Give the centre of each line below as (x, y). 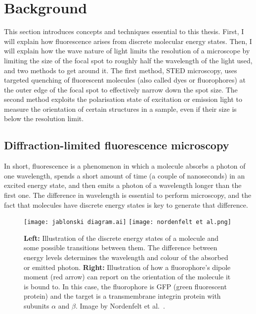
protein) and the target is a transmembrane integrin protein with (122, 296)
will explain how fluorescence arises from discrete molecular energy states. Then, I (128, 41)
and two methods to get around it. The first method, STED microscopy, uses (121, 70)
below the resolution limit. (44, 118)
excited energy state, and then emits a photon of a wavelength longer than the (123, 185)
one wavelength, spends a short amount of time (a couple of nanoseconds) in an (125, 175)
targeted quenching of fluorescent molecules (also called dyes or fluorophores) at (125, 80)
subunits (37, 306)
